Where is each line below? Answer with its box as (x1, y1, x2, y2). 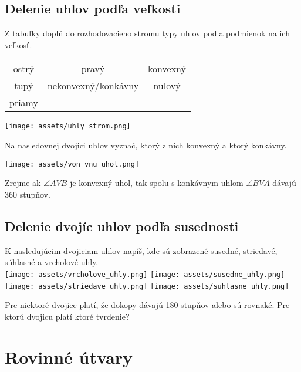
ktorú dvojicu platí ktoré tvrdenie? (5, 310, 130, 322)
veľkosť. (5, 38, 32, 50)
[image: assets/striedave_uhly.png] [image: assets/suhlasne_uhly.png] (5, 282, 289, 290)
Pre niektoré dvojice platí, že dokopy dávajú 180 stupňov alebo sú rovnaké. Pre (5, 299, 290, 311)
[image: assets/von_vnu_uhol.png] (5, 160, 140, 168)
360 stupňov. (5, 188, 50, 200)
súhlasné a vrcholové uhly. (5, 256, 99, 268)
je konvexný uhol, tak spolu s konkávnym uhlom (70, 177, 243, 189)
